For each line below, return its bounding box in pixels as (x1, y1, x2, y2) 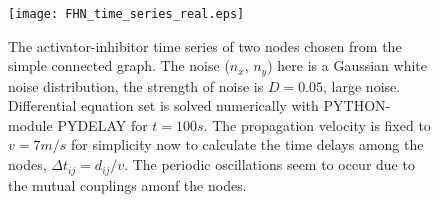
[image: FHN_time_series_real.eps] (8, 7, 245, 21)
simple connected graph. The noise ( (8, 55, 230, 76)
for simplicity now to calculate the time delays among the (70, 134, 424, 155)
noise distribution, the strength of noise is (8, 75, 264, 96)
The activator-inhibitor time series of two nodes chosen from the (8, 35, 402, 56)
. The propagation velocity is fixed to (203, 114, 431, 135)
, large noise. (323, 75, 401, 96)
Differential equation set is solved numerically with (8, 95, 319, 116)
